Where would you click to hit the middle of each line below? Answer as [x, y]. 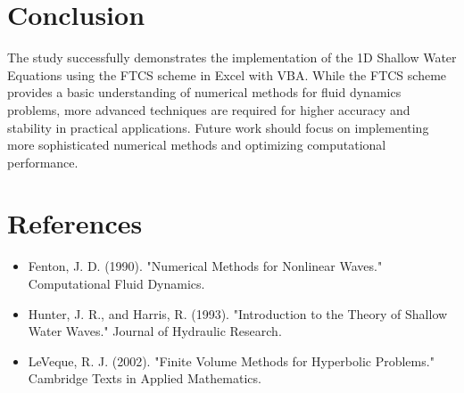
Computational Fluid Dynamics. [116, 283]
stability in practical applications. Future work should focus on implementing [218, 127]
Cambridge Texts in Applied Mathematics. [145, 378]
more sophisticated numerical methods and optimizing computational [197, 145]
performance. [43, 162]
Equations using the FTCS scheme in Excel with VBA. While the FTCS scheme [227, 74]
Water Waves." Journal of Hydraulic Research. [155, 331]
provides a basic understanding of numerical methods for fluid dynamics [204, 92]
